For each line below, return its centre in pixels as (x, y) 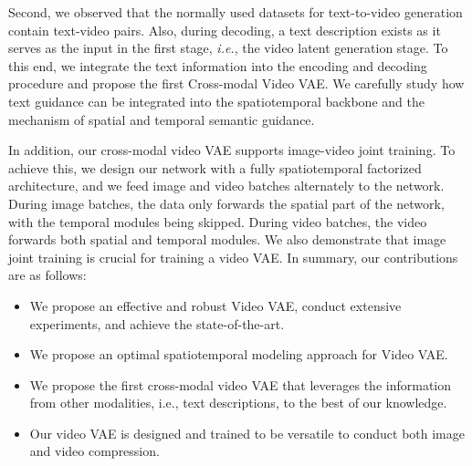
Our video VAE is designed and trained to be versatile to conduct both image (247, 433)
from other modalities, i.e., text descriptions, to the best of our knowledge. (238, 403)
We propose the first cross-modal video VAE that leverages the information (241, 384)
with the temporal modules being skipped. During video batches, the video (218, 221)
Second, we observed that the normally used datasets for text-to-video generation (236, 12)
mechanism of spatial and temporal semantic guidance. (162, 119)
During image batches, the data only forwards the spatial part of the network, (226, 203)
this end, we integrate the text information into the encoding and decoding (218, 65)
